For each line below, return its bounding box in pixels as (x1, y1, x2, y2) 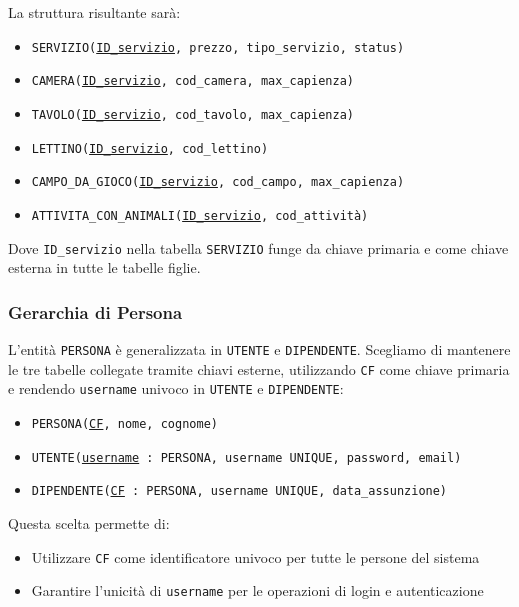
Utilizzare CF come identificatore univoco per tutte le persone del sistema (31, 546, 480, 567)
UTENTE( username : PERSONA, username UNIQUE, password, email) (31, 450, 462, 465)
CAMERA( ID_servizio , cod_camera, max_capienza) (31, 74, 354, 89)
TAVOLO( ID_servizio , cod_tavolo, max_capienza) (31, 107, 354, 122)
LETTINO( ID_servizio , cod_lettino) (31, 141, 269, 156)
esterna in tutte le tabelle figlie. (8, 257, 201, 278)
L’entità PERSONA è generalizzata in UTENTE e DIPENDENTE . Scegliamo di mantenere (8, 339, 511, 359)
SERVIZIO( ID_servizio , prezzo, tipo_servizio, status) (31, 40, 405, 55)
